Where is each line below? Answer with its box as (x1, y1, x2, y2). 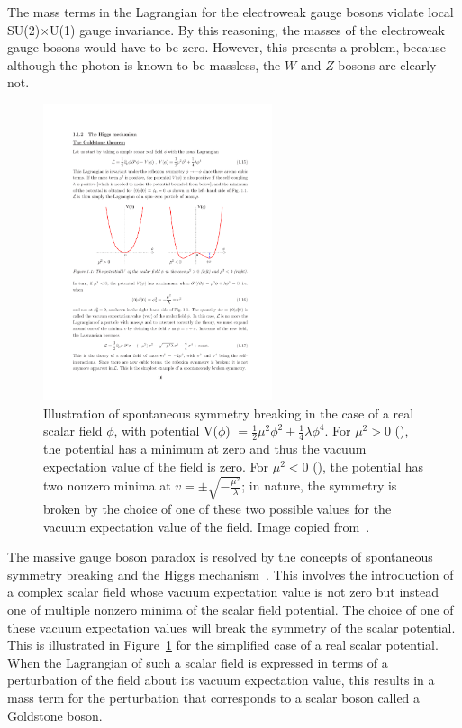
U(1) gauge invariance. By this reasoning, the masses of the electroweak (50, 20, 446, 39)
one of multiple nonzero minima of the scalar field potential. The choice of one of (7, 600, 454, 618)
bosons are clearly (338, 55, 437, 74)
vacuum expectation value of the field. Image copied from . (43, 517, 370, 535)
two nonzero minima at (43, 476, 171, 495)
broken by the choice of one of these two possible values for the (43, 499, 392, 518)
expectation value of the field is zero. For (43, 456, 269, 475)
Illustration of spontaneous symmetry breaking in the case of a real (43, 403, 414, 422)
